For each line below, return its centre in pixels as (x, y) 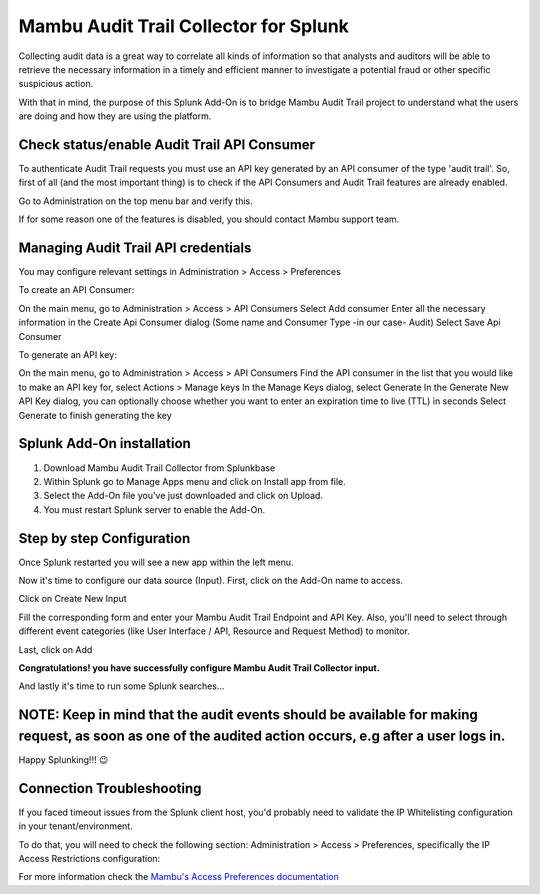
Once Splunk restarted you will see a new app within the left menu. (156, 562)
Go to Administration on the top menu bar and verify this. (136, 201)
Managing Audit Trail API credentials (135, 248)
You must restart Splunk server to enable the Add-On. (154, 509)
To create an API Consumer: (76, 290)
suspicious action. (56, 84)
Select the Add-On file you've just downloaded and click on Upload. (183, 496)
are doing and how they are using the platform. (115, 116)
